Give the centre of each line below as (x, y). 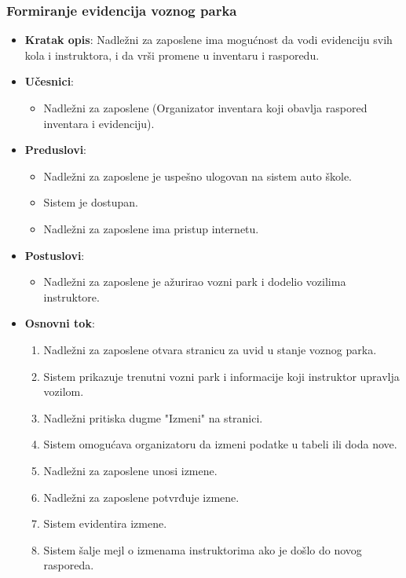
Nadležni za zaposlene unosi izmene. (130, 470)
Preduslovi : (56, 150)
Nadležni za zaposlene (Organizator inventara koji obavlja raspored (205, 108)
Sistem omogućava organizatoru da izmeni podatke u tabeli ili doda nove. (220, 444)
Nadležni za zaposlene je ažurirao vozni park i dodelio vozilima (195, 282)
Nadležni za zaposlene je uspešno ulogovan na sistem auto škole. (198, 176)
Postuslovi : (55, 255)
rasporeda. (69, 565)
